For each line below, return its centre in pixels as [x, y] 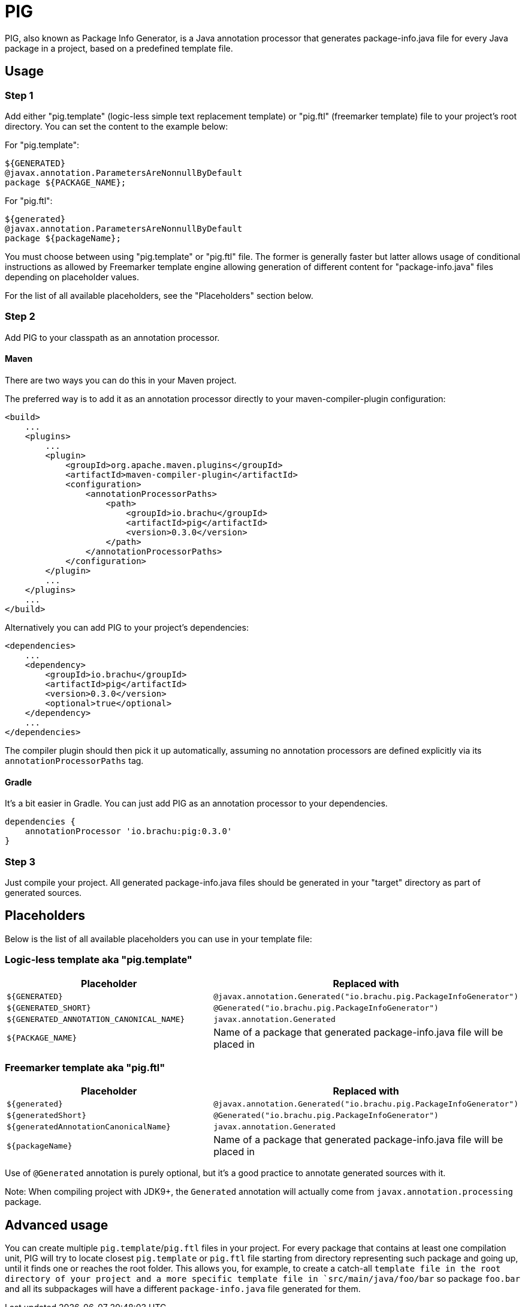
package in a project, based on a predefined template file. [119, 48]
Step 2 [20, 317]
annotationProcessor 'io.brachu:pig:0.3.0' [129, 831]
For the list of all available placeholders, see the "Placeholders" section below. [159, 295]
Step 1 [19, 95]
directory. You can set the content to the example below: [117, 126]
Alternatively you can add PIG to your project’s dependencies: [127, 627]
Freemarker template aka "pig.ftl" [85, 1067]
